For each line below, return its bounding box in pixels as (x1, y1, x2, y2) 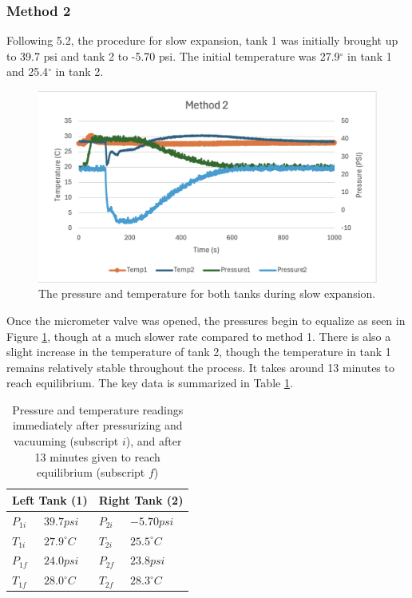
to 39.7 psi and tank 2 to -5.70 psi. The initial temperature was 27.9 (6, 47, 340, 64)
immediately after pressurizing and (12, 417, 183, 434)
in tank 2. (55, 63, 104, 80)
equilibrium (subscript (37, 464, 145, 481)
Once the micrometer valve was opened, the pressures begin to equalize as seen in (6, 311, 406, 328)
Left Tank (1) (12, 491, 88, 508)
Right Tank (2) (98, 491, 184, 508)
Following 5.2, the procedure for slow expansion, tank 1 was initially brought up (6, 32, 398, 49)
